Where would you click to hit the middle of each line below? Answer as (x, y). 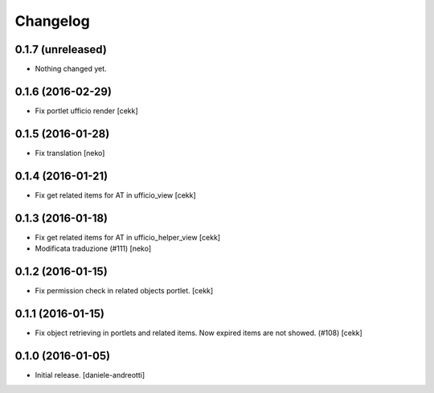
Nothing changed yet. (71, 69)
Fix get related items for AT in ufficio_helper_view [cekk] (128, 237)
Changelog (52, 21)
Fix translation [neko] (70, 153)
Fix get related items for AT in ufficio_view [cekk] (115, 195)
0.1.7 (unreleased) (61, 49)
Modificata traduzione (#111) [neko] (93, 248)
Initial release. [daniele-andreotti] (90, 375)
